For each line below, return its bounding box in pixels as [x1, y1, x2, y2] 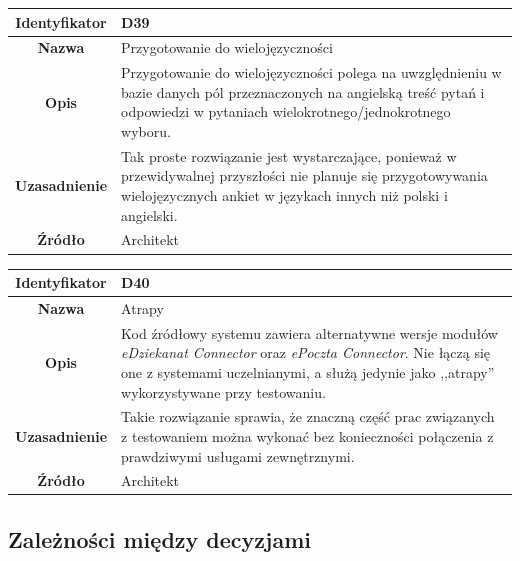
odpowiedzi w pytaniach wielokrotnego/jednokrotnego [121, 101, 451, 122]
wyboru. [121, 120, 171, 141]
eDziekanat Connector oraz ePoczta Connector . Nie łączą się [121, 342, 491, 363]
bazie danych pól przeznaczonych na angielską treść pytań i [121, 81, 485, 102]
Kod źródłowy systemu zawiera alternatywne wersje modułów [121, 322, 498, 343]
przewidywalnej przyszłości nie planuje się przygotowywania [121, 165, 488, 186]
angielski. [121, 204, 178, 225]
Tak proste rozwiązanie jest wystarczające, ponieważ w [121, 145, 457, 166]
